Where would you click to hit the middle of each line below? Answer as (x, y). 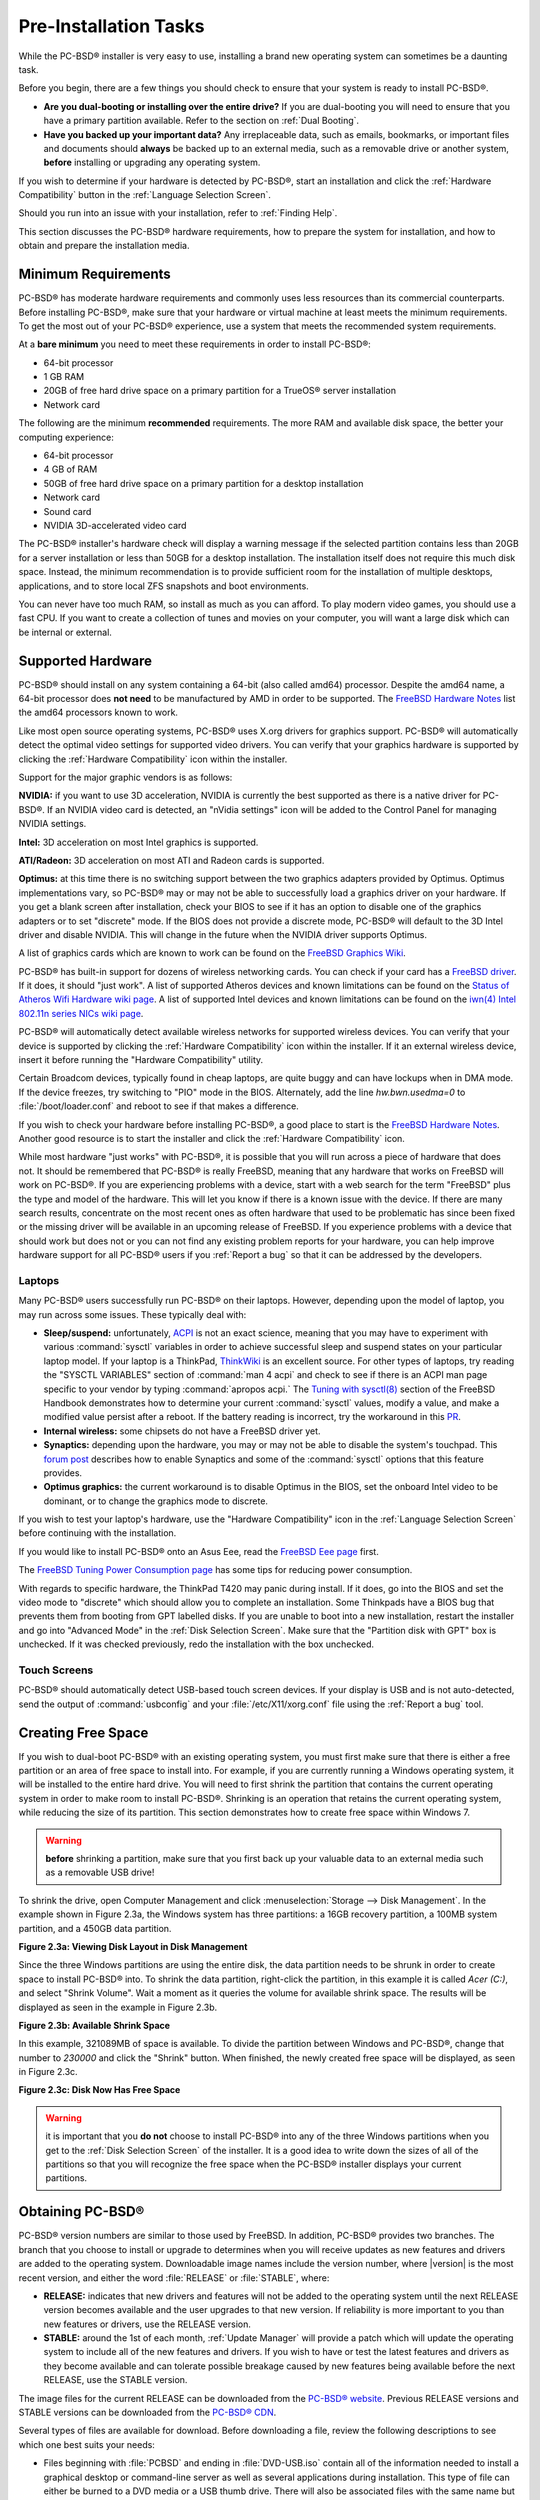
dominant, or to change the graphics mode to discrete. (156, 1501)
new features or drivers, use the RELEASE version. (147, 2324)
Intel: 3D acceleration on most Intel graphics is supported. (138, 842)
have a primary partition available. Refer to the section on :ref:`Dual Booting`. (201, 121)
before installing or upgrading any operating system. (152, 162)
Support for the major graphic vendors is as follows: (125, 777)
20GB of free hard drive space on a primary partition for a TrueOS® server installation (220, 391)
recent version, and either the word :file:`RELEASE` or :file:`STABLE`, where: (174, 2277)
